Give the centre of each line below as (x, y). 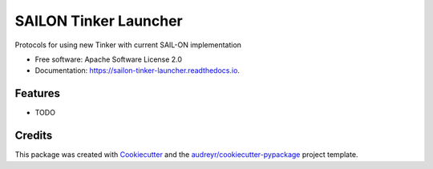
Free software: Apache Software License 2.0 (109, 59)
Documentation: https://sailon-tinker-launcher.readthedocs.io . (138, 70)
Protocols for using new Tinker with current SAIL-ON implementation (128, 45)
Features (37, 93)
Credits (34, 136)
